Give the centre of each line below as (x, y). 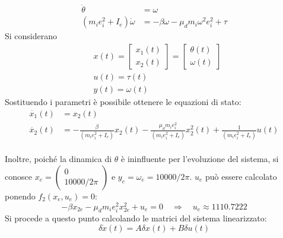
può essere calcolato (241, 176)
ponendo (20, 196)
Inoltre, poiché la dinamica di (58, 159)
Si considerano (31, 36)
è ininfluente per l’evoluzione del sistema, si (200, 159)
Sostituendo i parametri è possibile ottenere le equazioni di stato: (123, 101)
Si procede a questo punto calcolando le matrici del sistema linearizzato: (136, 218)
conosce (18, 176)
